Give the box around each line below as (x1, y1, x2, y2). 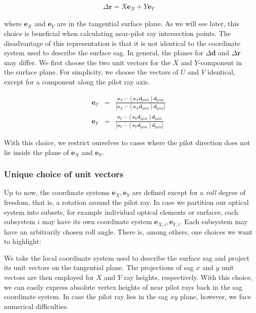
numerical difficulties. (4, 301, 69, 311)
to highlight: (4, 236, 42, 246)
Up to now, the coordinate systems (4, 187, 110, 197)
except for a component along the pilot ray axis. (4, 77, 150, 87)
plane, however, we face (180, 291, 251, 302)
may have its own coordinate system (42, 216, 152, 227)
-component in (198, 57, 242, 67)
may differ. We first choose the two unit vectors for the (4, 57, 171, 67)
